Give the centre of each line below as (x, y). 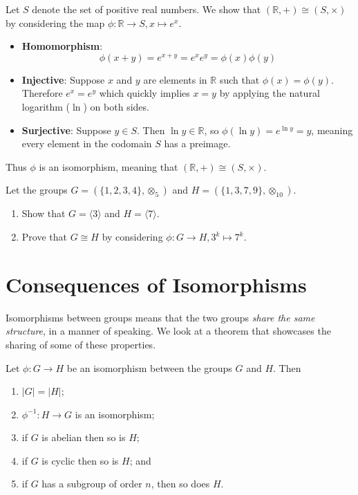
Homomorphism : (62, 46)
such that (239, 79)
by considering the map (55, 22)
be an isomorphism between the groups (149, 367)
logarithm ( (46, 107)
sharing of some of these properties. (81, 344)
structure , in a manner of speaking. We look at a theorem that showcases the (168, 331)
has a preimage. (197, 143)
